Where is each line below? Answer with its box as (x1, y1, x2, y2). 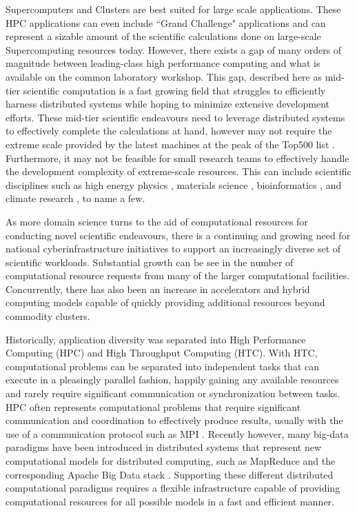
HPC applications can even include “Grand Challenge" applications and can (6, 15, 326, 30)
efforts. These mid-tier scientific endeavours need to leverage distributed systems (6, 110, 345, 124)
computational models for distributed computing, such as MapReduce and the (6, 454, 336, 467)
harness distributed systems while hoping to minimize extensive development (6, 97, 329, 111)
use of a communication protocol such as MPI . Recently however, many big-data (6, 426, 349, 441)
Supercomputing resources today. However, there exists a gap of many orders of (6, 42, 342, 57)
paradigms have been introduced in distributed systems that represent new (6, 440, 322, 454)
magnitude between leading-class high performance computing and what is (6, 56, 320, 70)
